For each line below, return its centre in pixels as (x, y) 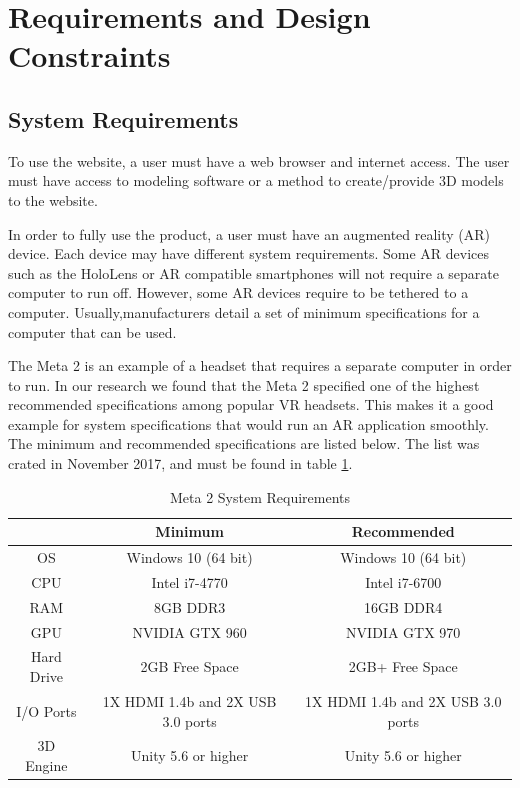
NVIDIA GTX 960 (189, 631)
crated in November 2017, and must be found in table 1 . (180, 463)
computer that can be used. (92, 331)
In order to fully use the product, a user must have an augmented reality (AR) (249, 233)
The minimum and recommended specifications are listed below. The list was (244, 443)
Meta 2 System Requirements (260, 496)
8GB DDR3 (189, 606)
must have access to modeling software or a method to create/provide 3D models (256, 180)
